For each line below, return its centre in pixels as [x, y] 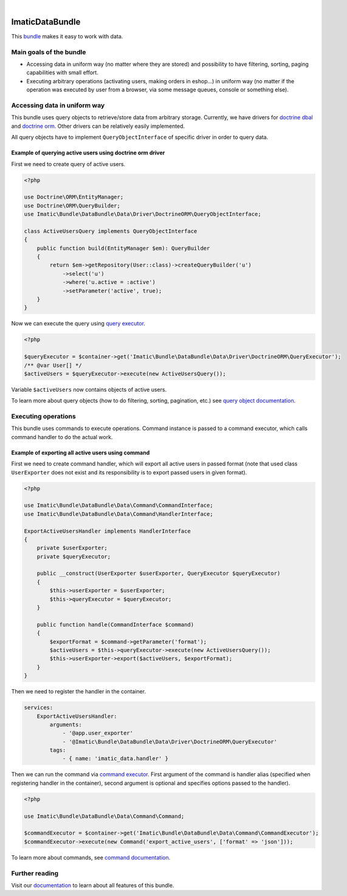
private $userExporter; [72, 548]
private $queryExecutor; [74, 556]
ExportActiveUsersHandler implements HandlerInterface [107, 531]
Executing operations [43, 417]
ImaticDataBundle [46, 22]
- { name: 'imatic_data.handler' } [115, 759]
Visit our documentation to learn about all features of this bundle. [93, 885]
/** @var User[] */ [53, 365]
